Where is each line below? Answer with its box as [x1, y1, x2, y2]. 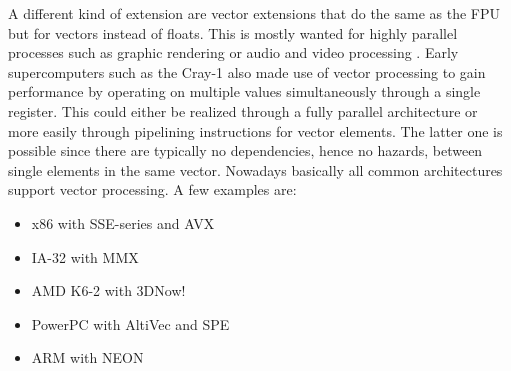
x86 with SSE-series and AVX [31, 212, 215, 233]
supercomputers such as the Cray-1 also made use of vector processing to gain [8, 61, 486, 82]
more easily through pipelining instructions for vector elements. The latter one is [8, 120, 503, 141]
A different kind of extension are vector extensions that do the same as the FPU [8, 3, 501, 23]
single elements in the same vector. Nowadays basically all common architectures [8, 159, 503, 180]
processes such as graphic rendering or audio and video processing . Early [8, 42, 459, 63]
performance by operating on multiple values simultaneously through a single [8, 81, 481, 102]
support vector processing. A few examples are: [8, 179, 297, 200]
